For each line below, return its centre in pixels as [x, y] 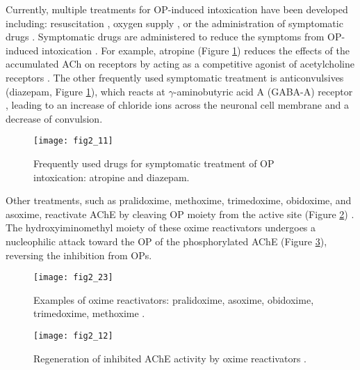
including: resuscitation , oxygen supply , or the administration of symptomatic [174, 23]
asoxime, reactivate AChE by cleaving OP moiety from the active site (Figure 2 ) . [180, 214]
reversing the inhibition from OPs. [79, 255]
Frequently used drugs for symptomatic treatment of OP [154, 163]
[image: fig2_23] [73, 278]
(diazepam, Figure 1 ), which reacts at [85, 91]
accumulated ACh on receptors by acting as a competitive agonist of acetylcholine [180, 64]
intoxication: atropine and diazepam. [112, 177]
